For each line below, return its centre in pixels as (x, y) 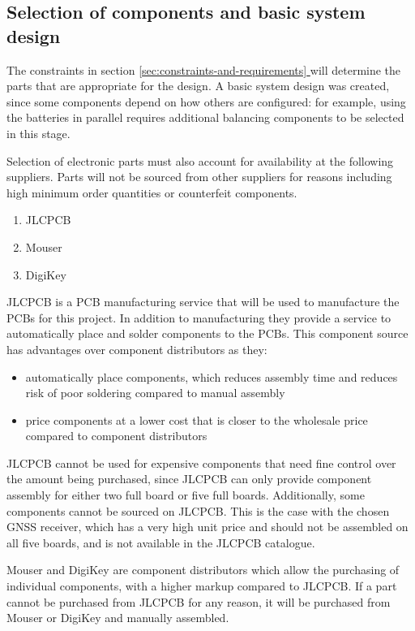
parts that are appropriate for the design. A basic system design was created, (198, 86)
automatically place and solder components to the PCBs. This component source (207, 333)
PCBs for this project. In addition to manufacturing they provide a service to (199, 317)
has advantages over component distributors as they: (137, 349)
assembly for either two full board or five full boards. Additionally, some (186, 495)
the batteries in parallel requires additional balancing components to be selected (205, 117)
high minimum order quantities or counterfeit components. (152, 192)
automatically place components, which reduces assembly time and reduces (212, 376)
